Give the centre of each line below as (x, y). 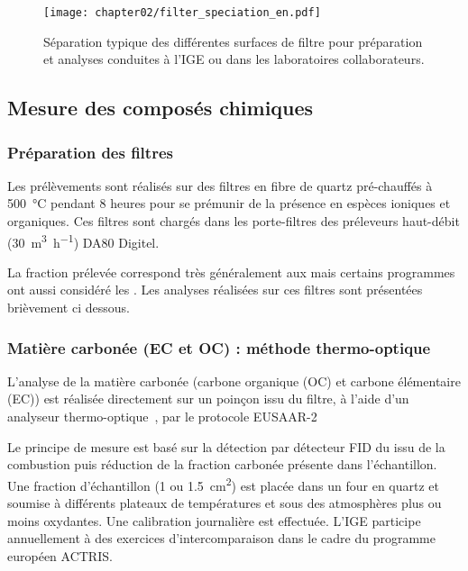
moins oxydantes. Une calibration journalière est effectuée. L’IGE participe (214, 520)
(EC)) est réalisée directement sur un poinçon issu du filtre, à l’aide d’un (208, 399)
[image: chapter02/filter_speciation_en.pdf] (182, 13)
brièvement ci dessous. (69, 308)
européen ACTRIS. (60, 555)
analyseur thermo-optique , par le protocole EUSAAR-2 (162, 417)
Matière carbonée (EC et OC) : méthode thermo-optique (219, 347)
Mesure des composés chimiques (161, 108)
